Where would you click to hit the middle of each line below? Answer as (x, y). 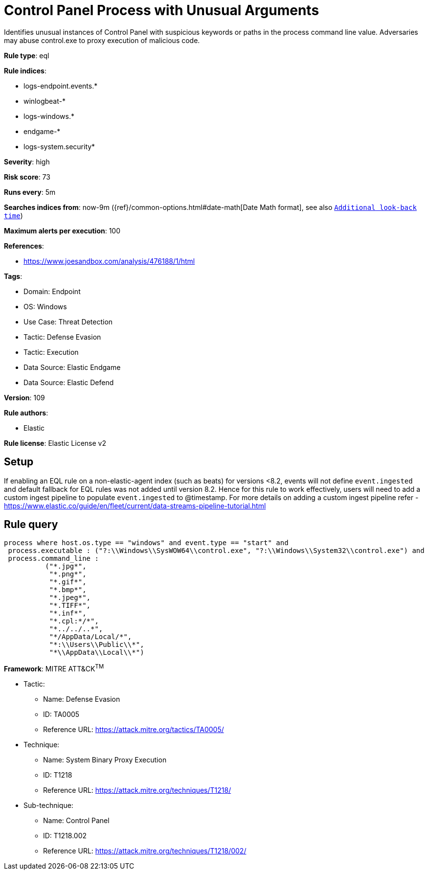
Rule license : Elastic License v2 (55, 443)
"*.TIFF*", (70, 606)
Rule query (31, 525)
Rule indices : (25, 70)
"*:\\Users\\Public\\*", (97, 645)
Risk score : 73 (27, 177)
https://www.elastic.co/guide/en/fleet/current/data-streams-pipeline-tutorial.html (135, 506)
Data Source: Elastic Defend (69, 382)
